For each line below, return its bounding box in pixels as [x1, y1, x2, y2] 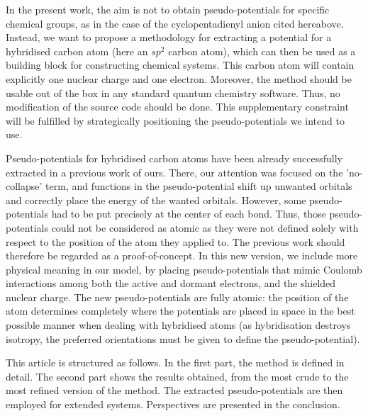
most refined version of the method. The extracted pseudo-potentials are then [6, 383, 343, 398]
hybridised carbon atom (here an [6, 43, 148, 58]
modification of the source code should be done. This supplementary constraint [6, 99, 349, 114]
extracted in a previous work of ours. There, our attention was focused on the [6, 164, 343, 179]
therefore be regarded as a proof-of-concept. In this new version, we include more [6, 248, 358, 263]
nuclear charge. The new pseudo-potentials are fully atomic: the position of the [6, 289, 349, 304]
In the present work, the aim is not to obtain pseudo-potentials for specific [6, 2, 330, 16]
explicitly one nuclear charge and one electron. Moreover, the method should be [6, 71, 352, 86]
